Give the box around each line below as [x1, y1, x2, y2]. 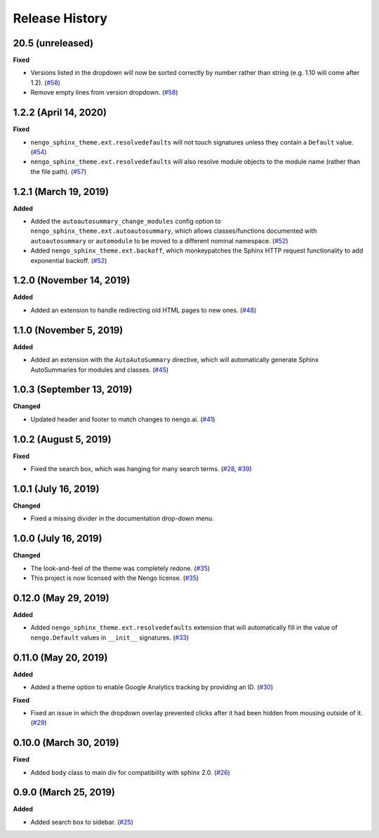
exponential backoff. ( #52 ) [30, 256, 107, 264]
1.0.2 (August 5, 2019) [13, 433, 112, 445]
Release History [13, 11, 108, 26]
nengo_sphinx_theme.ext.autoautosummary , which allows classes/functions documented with [30, 227, 317, 235]
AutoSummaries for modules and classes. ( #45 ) [30, 365, 169, 374]
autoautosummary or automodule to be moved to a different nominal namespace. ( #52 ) [30, 236, 288, 245]
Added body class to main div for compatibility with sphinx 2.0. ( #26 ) [30, 768, 231, 776]
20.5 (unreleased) [13, 37, 94, 49]
